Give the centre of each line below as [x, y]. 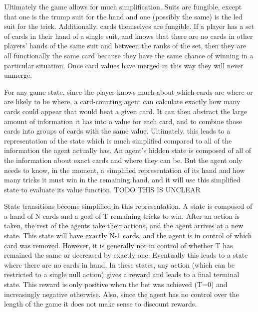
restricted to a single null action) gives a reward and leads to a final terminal [122, 274]
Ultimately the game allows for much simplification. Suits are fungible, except [123, 6]
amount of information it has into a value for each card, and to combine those [123, 121]
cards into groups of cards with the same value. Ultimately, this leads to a [117, 131]
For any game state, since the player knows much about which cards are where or [129, 91]
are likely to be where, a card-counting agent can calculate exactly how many [122, 101]
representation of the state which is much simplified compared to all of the [118, 140]
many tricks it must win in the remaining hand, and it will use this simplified [122, 180]
